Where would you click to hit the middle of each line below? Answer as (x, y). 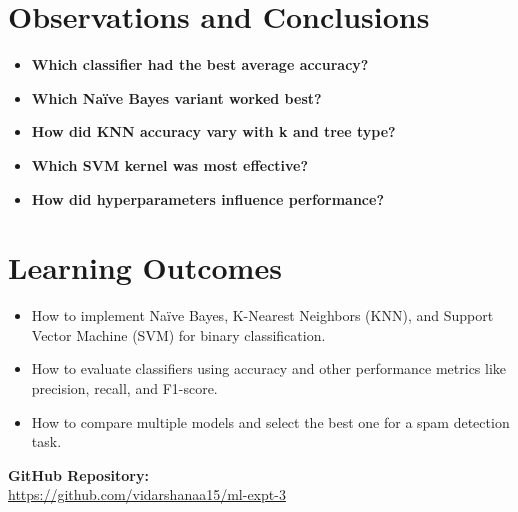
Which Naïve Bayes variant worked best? (176, 97)
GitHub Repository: (78, 474)
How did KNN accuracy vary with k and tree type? (213, 131)
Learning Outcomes (145, 267)
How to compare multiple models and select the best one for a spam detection (270, 421)
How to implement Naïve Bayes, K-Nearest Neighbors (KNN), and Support (262, 315)
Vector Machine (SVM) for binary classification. (178, 334)
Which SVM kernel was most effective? (170, 164)
